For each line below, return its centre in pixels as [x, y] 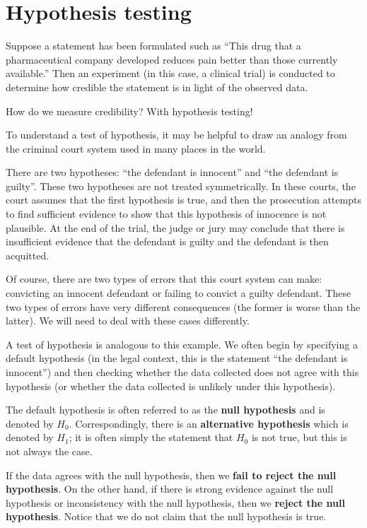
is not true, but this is [299, 437]
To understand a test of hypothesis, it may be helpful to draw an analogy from [176, 135]
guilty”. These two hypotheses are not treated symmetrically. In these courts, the [181, 186]
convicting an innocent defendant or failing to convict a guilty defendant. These [179, 293]
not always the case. [49, 451]
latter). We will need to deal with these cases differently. [128, 321]
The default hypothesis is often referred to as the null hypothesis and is [165, 410]
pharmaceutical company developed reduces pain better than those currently [172, 59]
